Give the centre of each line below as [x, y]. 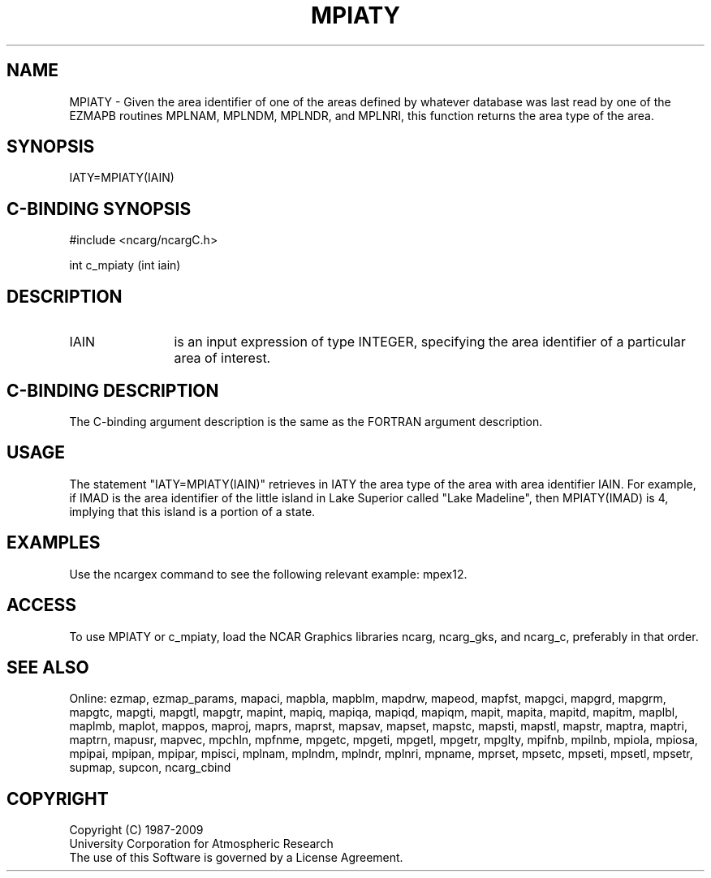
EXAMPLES [54, 543]
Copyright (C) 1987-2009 [136, 830]
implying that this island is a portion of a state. [192, 511]
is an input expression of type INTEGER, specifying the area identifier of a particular [430, 342]
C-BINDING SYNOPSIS [99, 209]
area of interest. [222, 358]
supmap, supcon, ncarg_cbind [150, 768]
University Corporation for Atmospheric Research [201, 844]
